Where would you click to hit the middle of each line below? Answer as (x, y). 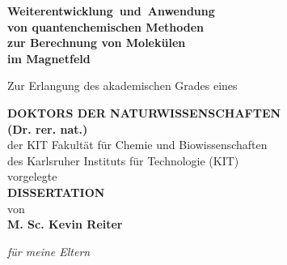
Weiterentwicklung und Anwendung (111, 11)
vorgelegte (32, 176)
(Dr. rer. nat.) (48, 128)
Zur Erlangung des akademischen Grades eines (122, 85)
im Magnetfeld (49, 58)
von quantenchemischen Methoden (106, 26)
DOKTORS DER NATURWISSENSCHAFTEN (144, 112)
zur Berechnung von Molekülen (97, 43)
